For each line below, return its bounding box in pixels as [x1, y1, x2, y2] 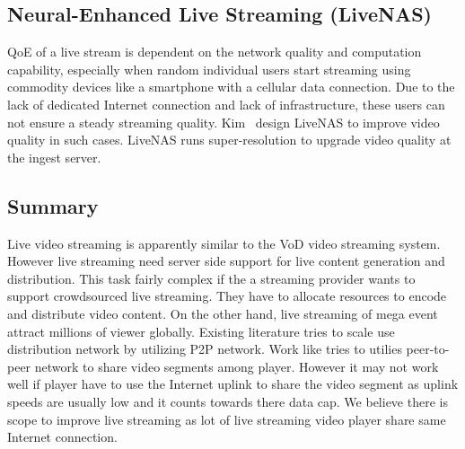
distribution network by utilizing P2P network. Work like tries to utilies [7, 339, 402, 358]
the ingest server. [7, 147, 101, 166]
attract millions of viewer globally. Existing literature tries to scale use [7, 321, 395, 340]
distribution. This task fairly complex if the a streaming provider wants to [7, 269, 416, 287]
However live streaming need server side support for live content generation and [7, 251, 445, 270]
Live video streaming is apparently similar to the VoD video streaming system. [7, 233, 441, 252]
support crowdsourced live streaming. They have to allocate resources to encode [7, 286, 447, 305]
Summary [7, 191, 99, 219]
